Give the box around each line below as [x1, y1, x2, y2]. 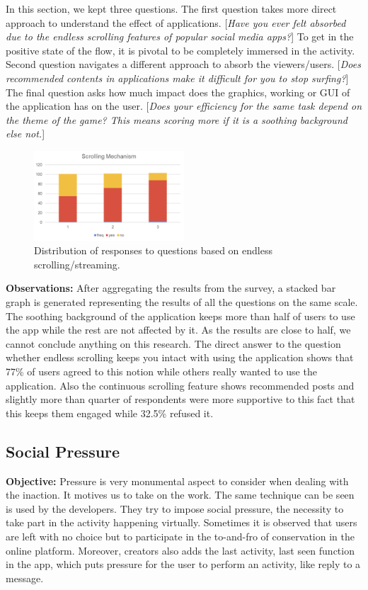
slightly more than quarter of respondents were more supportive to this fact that [6, 392, 355, 407]
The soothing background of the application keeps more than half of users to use [6, 308, 355, 323]
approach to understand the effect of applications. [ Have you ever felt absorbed [6, 15, 346, 30]
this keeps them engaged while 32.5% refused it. [6, 405, 214, 420]
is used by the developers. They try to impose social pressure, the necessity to [6, 501, 344, 516]
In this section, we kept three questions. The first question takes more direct [6, 1, 337, 16]
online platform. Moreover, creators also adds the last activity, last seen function [6, 543, 355, 557]
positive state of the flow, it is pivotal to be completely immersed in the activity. [6, 42, 355, 57]
